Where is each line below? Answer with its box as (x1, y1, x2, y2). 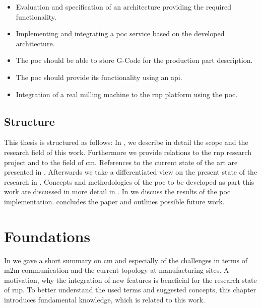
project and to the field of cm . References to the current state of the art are (4, 157, 238, 167)
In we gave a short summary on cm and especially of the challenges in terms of (4, 255, 248, 265)
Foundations (4, 225, 91, 246)
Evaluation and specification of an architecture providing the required (16, 2, 231, 12)
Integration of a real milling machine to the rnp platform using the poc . (16, 89, 238, 99)
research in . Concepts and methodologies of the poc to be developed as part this (4, 176, 254, 187)
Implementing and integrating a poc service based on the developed (16, 28, 225, 39)
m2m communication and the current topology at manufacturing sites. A (4, 265, 229, 275)
